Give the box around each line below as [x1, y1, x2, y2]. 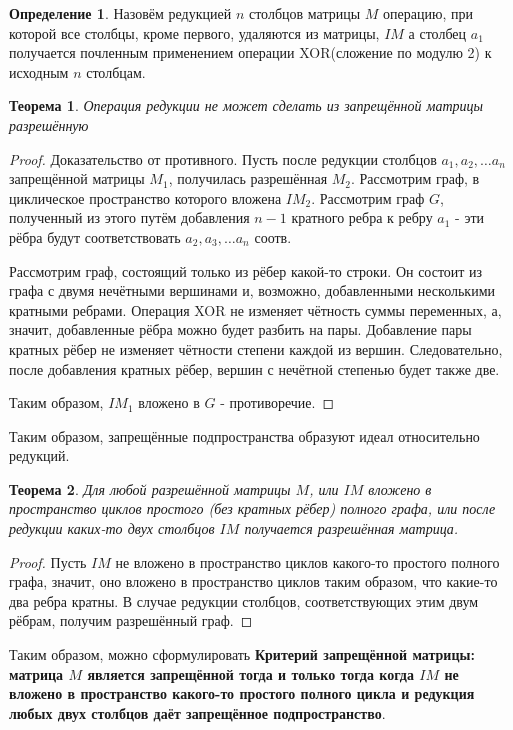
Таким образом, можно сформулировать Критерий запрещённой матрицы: [9, 644, 475, 665]
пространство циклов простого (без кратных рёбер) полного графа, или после [9, 498, 496, 519]
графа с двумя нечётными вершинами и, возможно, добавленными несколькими [9, 280, 495, 301]
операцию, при [383, 3, 473, 23]
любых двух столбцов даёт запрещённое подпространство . [9, 702, 386, 723]
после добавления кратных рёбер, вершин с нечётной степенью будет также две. [9, 358, 500, 379]
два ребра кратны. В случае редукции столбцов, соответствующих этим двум [9, 590, 479, 611]
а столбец [408, 22, 467, 43]
